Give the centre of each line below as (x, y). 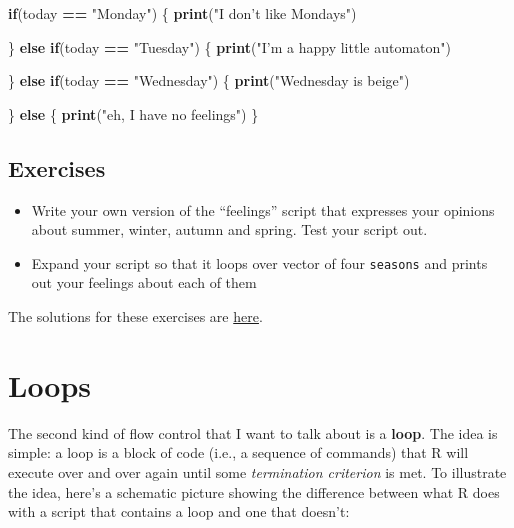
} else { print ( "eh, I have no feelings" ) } (133, 113)
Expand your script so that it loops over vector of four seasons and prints (259, 262)
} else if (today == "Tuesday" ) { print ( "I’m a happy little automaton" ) (229, 46)
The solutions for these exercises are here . (135, 316)
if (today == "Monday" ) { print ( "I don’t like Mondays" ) (182, 13)
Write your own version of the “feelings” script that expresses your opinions (263, 209)
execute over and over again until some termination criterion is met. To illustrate (257, 471)
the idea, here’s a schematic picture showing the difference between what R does (254, 491)
